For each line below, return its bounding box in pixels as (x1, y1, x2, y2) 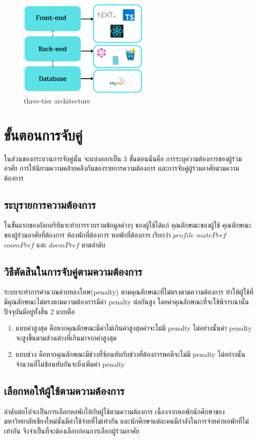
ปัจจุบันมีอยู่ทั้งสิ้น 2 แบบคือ (4, 306, 75, 316)
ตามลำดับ (81, 239, 105, 249)
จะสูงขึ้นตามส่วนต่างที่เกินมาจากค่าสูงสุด (15, 332, 117, 342)
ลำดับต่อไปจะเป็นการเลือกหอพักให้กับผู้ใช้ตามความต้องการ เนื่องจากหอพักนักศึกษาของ (4, 406, 225, 416)
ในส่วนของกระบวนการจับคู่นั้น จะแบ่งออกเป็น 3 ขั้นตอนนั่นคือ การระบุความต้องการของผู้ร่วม (4, 153, 242, 163)
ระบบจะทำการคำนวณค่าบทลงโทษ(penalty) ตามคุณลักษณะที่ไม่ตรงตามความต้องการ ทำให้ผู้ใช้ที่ (4, 287, 254, 297)
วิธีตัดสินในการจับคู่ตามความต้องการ (4, 263, 143, 279)
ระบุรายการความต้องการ (4, 196, 96, 212)
